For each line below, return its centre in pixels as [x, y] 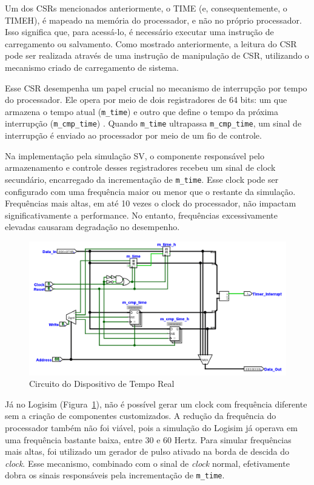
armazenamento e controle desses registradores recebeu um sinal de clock [140, 167]
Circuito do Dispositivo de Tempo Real [102, 384]
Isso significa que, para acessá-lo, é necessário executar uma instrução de [139, 32]
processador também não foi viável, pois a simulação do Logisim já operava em [151, 427]
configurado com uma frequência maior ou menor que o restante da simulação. [150, 191]
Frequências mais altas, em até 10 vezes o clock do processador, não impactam [151, 203]
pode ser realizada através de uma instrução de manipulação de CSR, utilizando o [157, 55]
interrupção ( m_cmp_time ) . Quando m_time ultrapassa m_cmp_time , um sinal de [153, 123]
